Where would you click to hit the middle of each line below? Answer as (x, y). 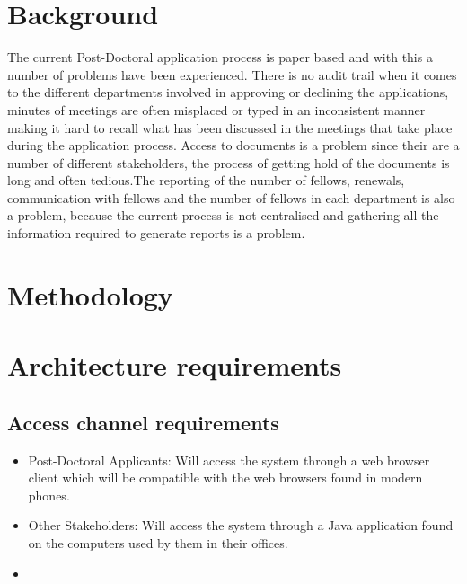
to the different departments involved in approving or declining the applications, (228, 92)
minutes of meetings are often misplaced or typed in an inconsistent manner (216, 109)
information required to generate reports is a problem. (156, 233)
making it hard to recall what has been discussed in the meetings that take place (230, 127)
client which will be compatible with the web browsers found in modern (225, 478)
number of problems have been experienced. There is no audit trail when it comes (232, 74)
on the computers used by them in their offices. (158, 542)
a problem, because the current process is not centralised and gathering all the (223, 215)
